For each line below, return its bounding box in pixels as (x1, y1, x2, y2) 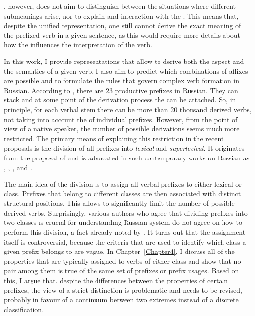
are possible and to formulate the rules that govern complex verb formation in (4, 75, 240, 86)
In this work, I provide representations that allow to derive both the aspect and (4, 56, 244, 66)
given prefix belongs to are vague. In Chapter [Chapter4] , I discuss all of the (4, 246, 235, 256)
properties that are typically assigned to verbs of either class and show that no (4, 255, 241, 266)
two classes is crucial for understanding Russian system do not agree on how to (4, 217, 242, 227)
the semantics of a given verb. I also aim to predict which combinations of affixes (4, 65, 248, 76)
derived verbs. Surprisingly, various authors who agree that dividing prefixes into (4, 207, 248, 218)
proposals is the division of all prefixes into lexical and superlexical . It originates (4, 143, 245, 153)
